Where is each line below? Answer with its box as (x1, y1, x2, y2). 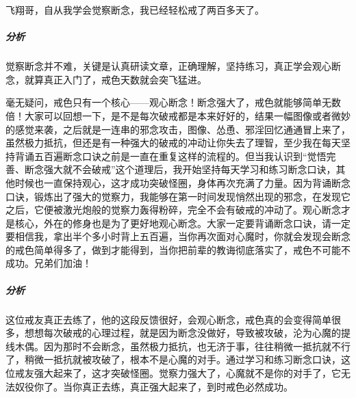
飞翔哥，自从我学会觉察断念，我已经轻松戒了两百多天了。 (5, 3, 264, 16)
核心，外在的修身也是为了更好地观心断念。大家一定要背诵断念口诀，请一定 (14, 215, 351, 230)
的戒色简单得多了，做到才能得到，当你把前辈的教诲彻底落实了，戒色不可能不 (5, 242, 351, 256)
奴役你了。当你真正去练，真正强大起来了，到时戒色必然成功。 (14, 379, 293, 393)
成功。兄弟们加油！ (5, 256, 92, 270)
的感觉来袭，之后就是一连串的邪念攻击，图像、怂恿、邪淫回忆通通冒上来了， (5, 122, 351, 136)
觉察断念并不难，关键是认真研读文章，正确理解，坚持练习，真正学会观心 (5, 59, 331, 73)
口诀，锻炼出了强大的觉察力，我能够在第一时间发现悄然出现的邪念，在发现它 (5, 189, 351, 203)
